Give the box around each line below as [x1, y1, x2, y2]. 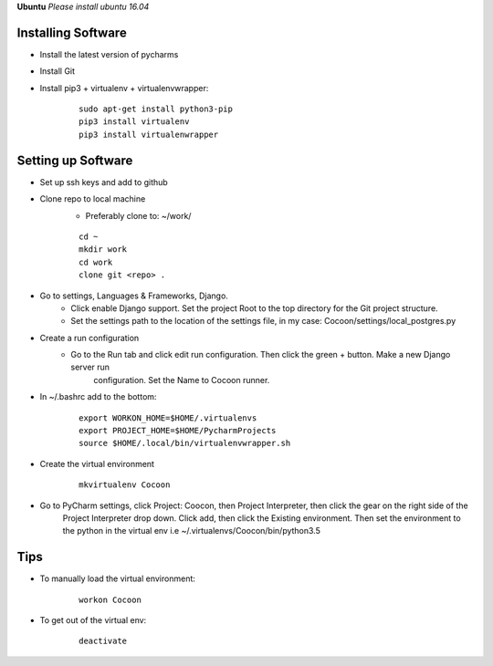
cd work [79, 256, 113, 267]
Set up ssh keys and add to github [39, 176, 168, 187]
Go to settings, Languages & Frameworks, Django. [39, 290, 228, 301]
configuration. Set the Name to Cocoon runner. [93, 374, 270, 385]
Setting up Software [16, 152, 133, 168]
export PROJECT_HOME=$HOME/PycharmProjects [79, 425, 277, 436]
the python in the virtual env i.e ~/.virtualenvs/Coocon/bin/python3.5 [62, 526, 321, 536]
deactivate [79, 636, 128, 647]
